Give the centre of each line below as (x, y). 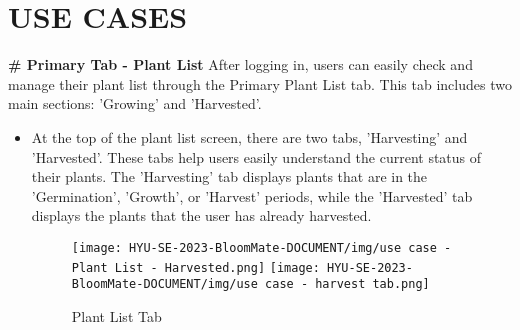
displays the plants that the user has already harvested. (201, 215)
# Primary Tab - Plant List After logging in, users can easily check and (240, 64)
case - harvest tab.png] (347, 284)
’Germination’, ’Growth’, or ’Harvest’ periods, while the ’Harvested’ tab (252, 195)
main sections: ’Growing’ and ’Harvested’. (135, 103)
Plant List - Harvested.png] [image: (195, 267)
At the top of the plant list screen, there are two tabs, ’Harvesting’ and (249, 136)
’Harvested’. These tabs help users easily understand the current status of (256, 156)
